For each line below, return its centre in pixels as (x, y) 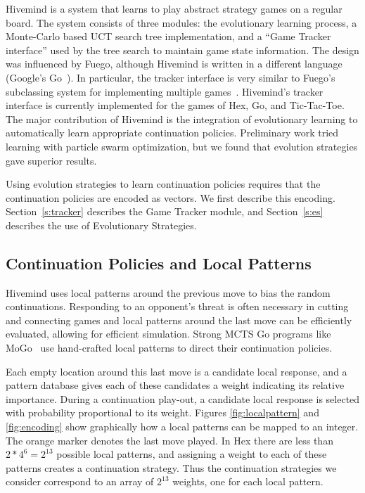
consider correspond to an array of (80, 481)
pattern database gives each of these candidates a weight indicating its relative (175, 385)
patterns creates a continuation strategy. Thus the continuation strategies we (171, 467)
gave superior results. (51, 160)
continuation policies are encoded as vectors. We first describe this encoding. (171, 197)
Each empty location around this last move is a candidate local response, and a (177, 371)
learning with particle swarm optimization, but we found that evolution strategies (182, 146)
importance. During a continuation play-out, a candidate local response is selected (183, 398)
